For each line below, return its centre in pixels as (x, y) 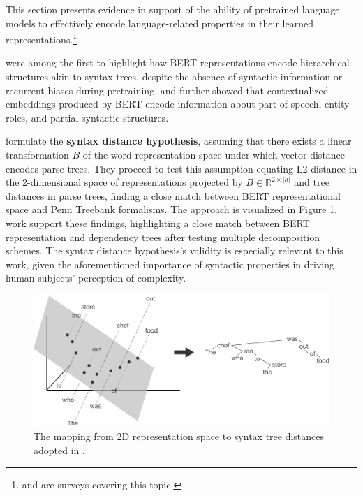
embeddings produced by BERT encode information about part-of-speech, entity (178, 104)
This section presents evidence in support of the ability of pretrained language (173, 9)
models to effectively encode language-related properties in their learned (160, 23)
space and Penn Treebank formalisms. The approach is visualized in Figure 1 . (172, 209)
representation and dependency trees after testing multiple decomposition (163, 236)
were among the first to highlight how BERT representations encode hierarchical (178, 63)
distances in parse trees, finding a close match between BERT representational (173, 195)
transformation (37, 154)
